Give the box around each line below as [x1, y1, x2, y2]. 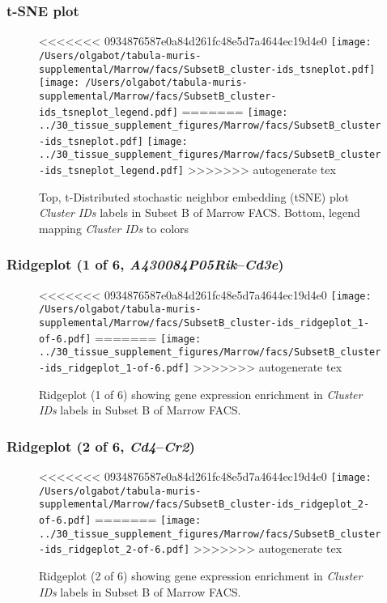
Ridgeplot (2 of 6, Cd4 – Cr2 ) [6, 435, 195, 456]
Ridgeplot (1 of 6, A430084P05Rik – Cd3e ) [6, 254, 284, 274]
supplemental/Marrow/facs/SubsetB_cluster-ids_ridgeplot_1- [39, 317, 370, 329]
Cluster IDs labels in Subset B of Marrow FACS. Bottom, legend [39, 204, 360, 221]
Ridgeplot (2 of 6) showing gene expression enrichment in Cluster [39, 567, 363, 584]
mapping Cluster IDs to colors [39, 219, 189, 236]
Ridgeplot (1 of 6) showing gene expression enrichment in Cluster [39, 385, 363, 402]
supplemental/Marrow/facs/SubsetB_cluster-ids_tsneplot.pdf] [39, 63, 376, 75]
